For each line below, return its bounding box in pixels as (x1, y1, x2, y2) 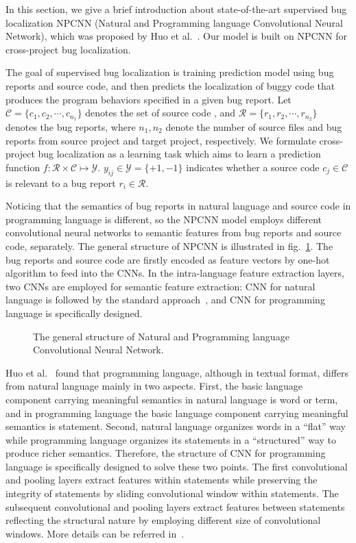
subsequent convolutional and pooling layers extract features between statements (5, 499, 345, 514)
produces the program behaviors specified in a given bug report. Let (5, 92, 292, 106)
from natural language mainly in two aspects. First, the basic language (5, 379, 303, 393)
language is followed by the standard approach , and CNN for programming (5, 292, 325, 307)
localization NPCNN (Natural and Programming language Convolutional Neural (5, 15, 343, 29)
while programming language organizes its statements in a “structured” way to (5, 432, 336, 446)
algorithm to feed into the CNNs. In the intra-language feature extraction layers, (5, 266, 344, 280)
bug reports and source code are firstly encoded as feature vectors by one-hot (5, 252, 330, 266)
